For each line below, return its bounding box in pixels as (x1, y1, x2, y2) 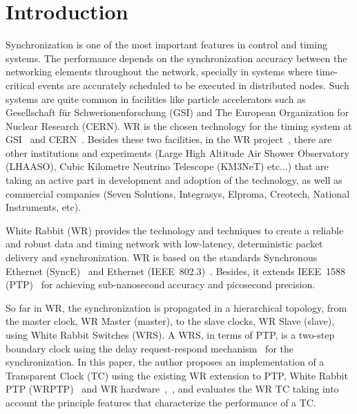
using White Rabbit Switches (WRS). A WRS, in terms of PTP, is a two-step (6, 328, 335, 341)
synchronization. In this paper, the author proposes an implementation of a (6, 355, 325, 369)
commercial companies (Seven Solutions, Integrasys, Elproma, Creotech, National (6, 186, 350, 200)
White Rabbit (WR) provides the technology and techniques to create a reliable (6, 223, 344, 237)
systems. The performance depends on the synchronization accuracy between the (6, 50, 347, 65)
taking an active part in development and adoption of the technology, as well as (6, 173, 342, 187)
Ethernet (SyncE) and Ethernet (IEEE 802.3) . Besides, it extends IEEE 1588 (6, 263, 345, 278)
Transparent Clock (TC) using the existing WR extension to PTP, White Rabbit (6, 368, 348, 382)
